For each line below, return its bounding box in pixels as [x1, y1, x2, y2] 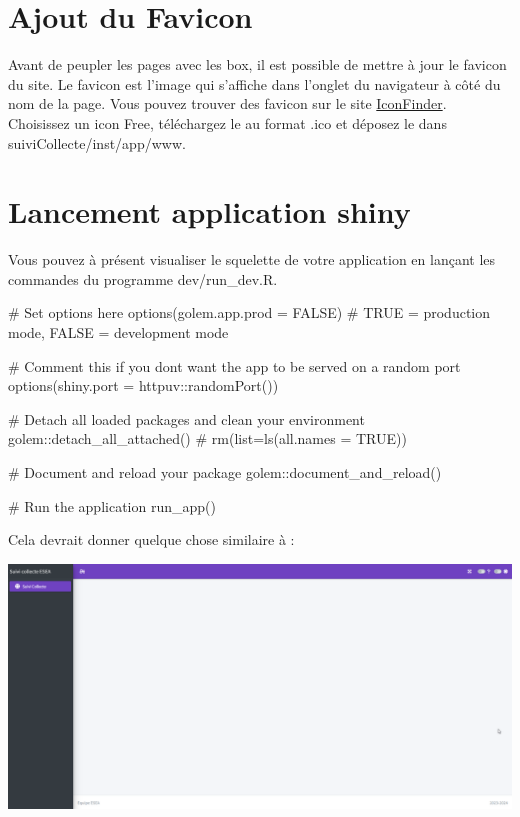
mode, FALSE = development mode [8, 322, 229, 342]
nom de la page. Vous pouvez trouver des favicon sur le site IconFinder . [8, 93, 447, 114]
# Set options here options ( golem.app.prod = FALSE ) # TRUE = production [8, 302, 491, 323]
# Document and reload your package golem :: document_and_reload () [8, 461, 442, 482]
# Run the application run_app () [8, 495, 216, 516]
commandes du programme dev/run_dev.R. [8, 268, 278, 289]
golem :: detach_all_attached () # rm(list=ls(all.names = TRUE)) [8, 428, 407, 449]
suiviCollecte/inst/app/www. [8, 132, 186, 153]
